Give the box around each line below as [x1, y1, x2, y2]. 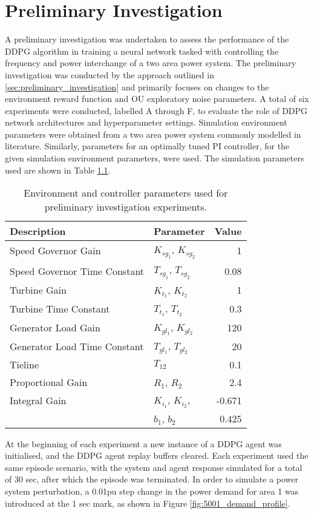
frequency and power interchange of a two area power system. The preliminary [5, 56, 296, 69]
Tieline [10, 357, 39, 371]
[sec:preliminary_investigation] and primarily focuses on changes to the [5, 80, 269, 93]
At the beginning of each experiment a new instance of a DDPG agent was [5, 437, 282, 450]
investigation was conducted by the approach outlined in [5, 68, 214, 81]
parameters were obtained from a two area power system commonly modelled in [5, 127, 301, 140]
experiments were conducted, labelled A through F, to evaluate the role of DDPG [5, 104, 308, 117]
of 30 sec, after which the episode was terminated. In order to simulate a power [5, 473, 299, 485]
